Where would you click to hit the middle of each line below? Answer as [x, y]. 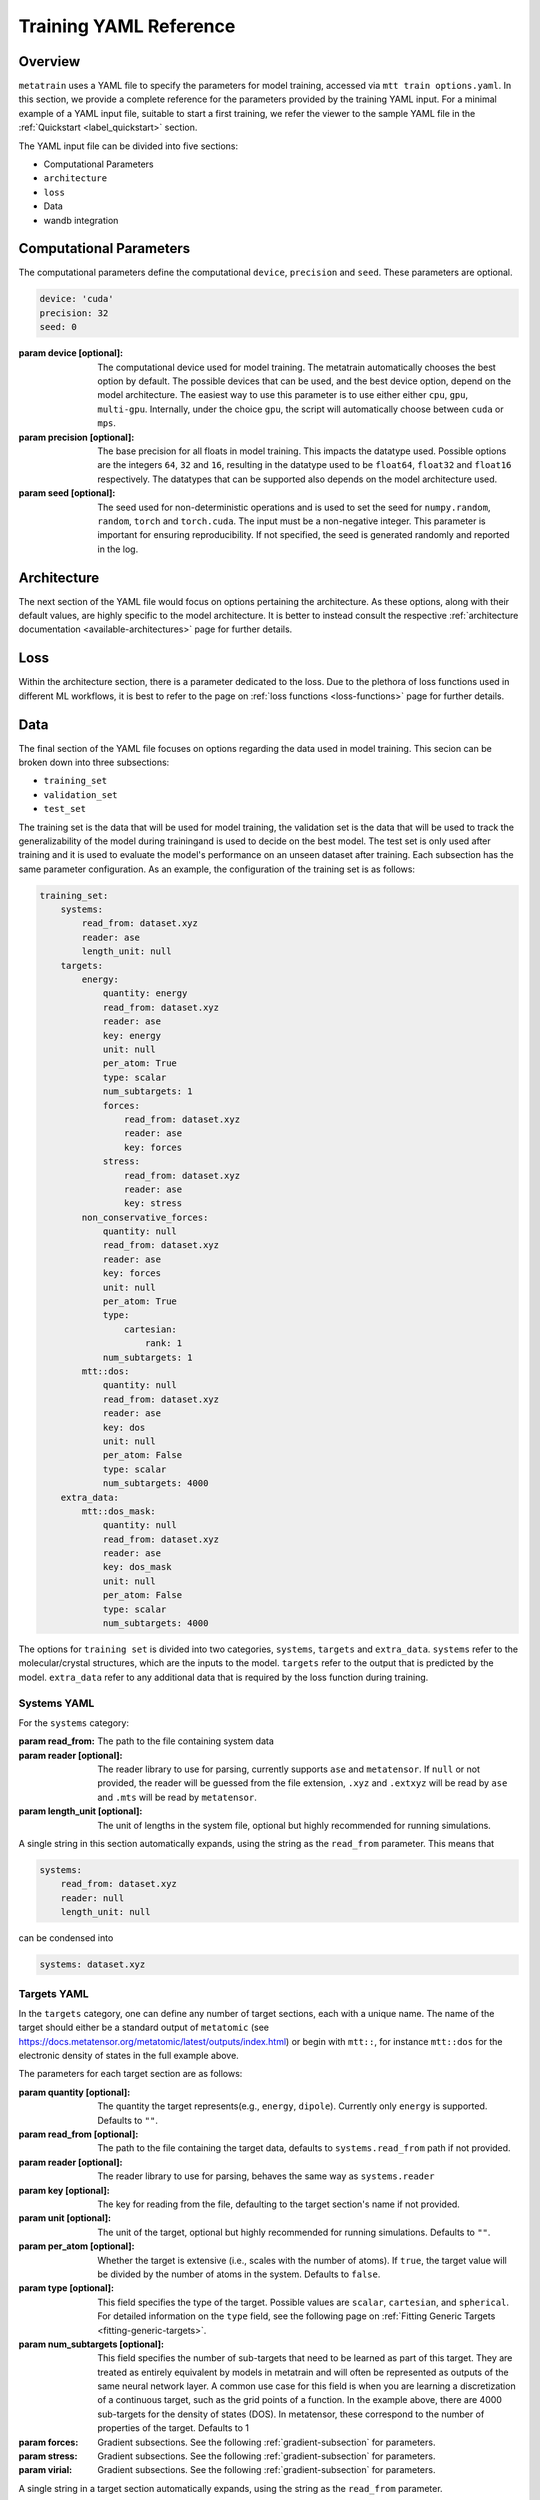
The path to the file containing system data [185, 1741]
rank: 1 [164, 1343]
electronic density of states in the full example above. [128, 2056]
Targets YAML [53, 1993]
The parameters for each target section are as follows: [130, 2074]
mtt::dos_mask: [119, 1511]
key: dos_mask [137, 1567]
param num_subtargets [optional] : [91, 2344]
